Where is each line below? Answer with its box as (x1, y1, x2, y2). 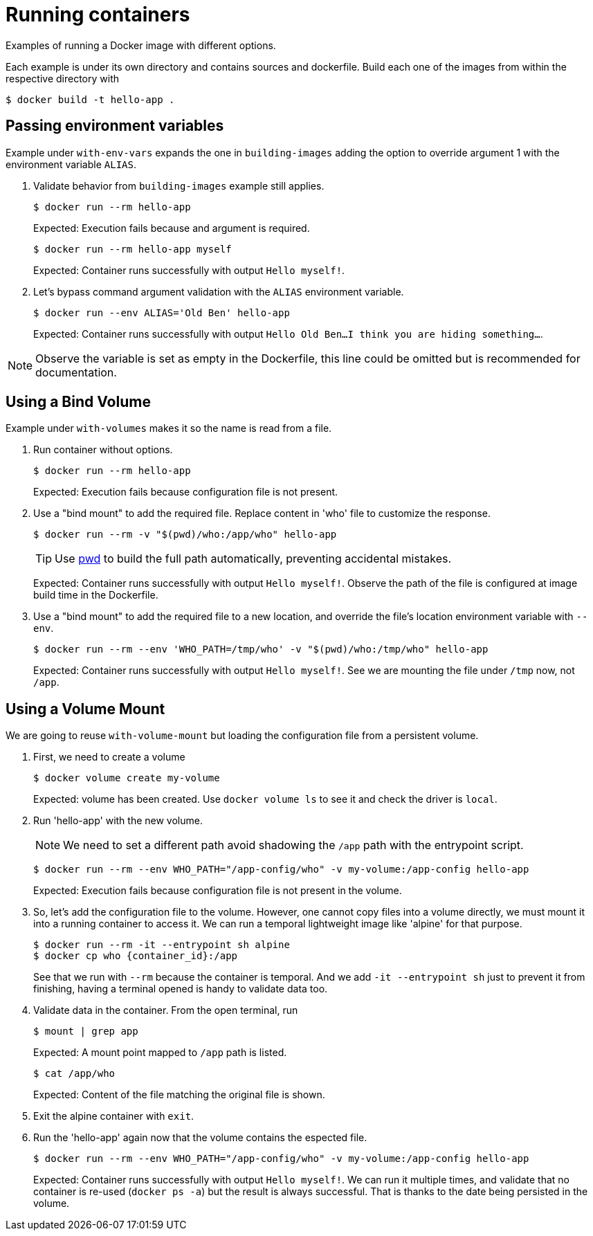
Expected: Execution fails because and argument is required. (33, 221, 310, 234)
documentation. (35, 365, 117, 379)
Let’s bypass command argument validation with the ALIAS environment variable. (33, 285, 404, 298)
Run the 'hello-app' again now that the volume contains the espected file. (33, 1132, 367, 1144)
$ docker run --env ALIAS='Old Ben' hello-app (33, 307, 290, 318)
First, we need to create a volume (33, 751, 185, 763)
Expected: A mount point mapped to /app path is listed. (33, 1046, 287, 1059)
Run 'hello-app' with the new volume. (33, 815, 203, 827)
